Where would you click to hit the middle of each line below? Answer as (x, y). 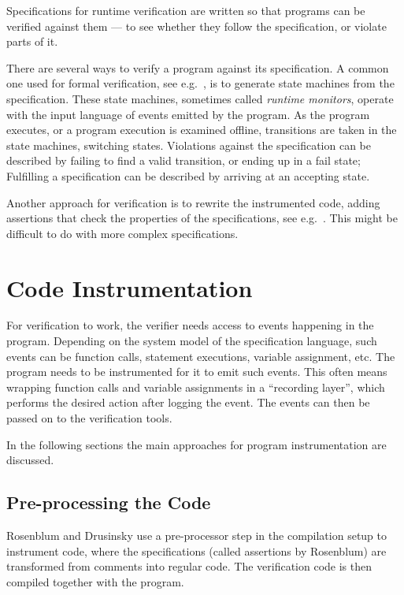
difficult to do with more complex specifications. (122, 233)
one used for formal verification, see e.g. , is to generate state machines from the (200, 83)
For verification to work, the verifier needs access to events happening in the (190, 325)
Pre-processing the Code (109, 502)
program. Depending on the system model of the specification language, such (192, 341)
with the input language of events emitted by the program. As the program (188, 114)
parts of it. (32, 41)
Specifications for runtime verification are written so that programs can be (186, 10)
